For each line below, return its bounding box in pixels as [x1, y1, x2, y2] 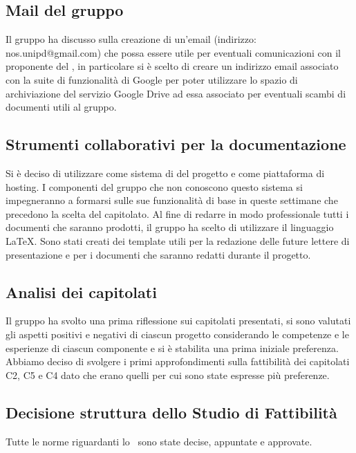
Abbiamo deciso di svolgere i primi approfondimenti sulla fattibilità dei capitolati [6, 354, 350, 369]
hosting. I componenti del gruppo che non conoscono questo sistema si [6, 179, 303, 194]
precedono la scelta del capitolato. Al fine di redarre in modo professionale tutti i [6, 206, 349, 221]
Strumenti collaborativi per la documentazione [6, 133, 346, 155]
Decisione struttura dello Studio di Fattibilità [6, 401, 337, 423]
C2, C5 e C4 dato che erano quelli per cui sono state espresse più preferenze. [6, 367, 330, 382]
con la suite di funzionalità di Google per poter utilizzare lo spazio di [6, 72, 298, 86]
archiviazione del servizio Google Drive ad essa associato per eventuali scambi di [6, 86, 346, 100]
